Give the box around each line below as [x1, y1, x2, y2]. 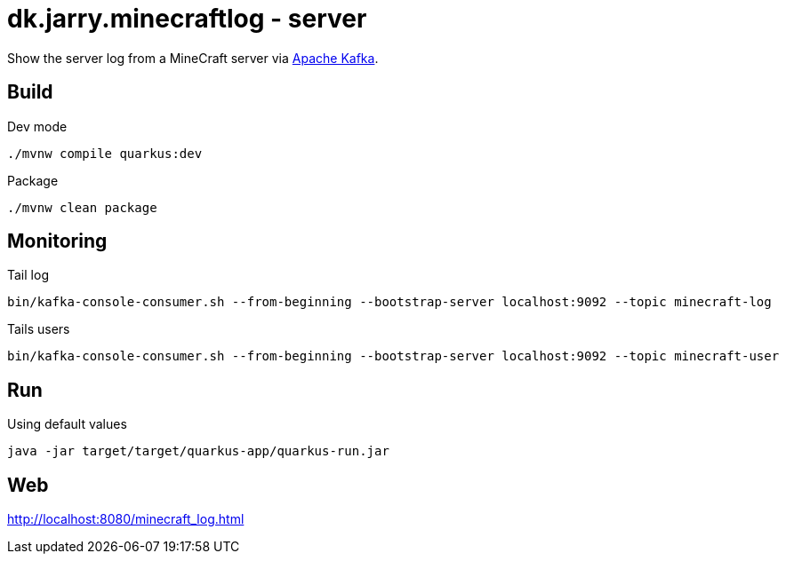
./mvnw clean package [7, 200, 157, 215]
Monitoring [7, 230, 108, 253]
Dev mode [7, 118, 68, 134]
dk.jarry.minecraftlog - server [7, 4, 367, 34]
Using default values [7, 416, 127, 432]
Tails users [7, 321, 70, 337]
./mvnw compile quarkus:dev [7, 146, 203, 161]
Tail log [7, 267, 49, 283]
